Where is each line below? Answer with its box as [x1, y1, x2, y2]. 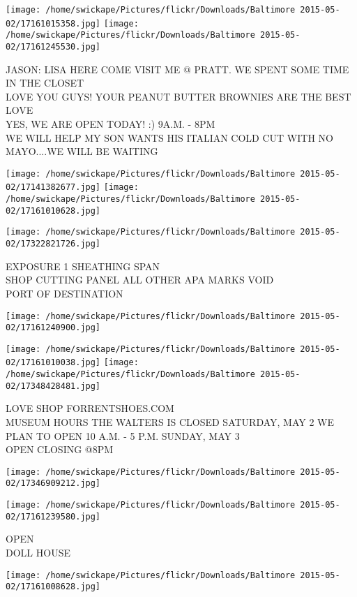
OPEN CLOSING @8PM [6, 442, 114, 457]
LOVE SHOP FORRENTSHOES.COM [6, 401, 174, 415]
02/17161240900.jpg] [6, 323, 101, 333]
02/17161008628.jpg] [6, 582, 101, 592]
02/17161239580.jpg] [6, 511, 101, 522]
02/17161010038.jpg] [6, 358, 101, 368]
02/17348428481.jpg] [6, 381, 101, 391]
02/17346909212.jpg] [6, 478, 101, 489]
